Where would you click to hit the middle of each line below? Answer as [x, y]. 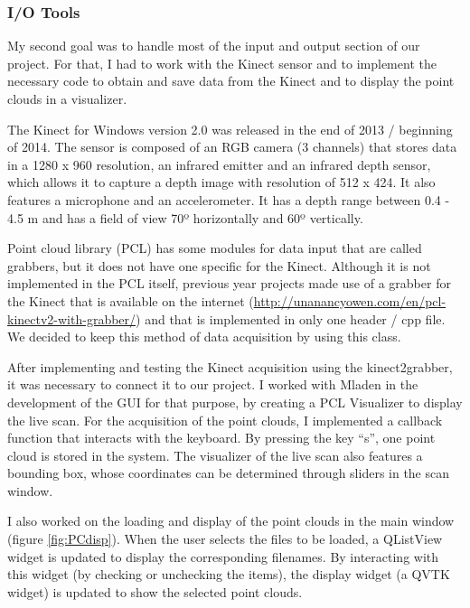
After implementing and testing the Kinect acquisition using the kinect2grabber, [230, 366]
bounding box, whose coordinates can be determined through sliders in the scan [229, 473]
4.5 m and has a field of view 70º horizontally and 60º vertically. [185, 217]
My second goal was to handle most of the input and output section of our [214, 46]
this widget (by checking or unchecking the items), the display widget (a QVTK [229, 574]
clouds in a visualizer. [67, 98]
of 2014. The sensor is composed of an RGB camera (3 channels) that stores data [232, 147]
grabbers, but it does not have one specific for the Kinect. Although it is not [219, 265]
